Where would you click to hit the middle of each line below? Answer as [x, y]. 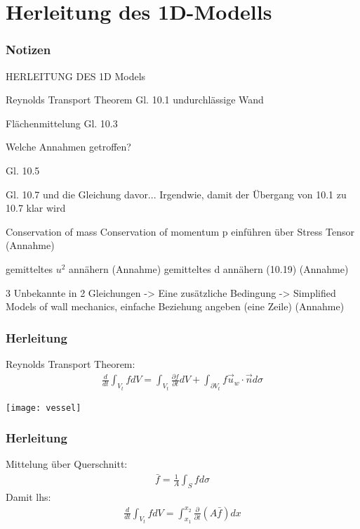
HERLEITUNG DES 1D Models [76, 76]
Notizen [28, 50]
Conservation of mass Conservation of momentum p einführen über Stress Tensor [180, 231]
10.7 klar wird [36, 208]
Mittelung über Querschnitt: [67, 464]
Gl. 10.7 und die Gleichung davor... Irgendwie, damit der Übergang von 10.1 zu [176, 194]
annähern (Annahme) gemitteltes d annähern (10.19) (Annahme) [208, 268]
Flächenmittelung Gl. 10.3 [62, 123]
